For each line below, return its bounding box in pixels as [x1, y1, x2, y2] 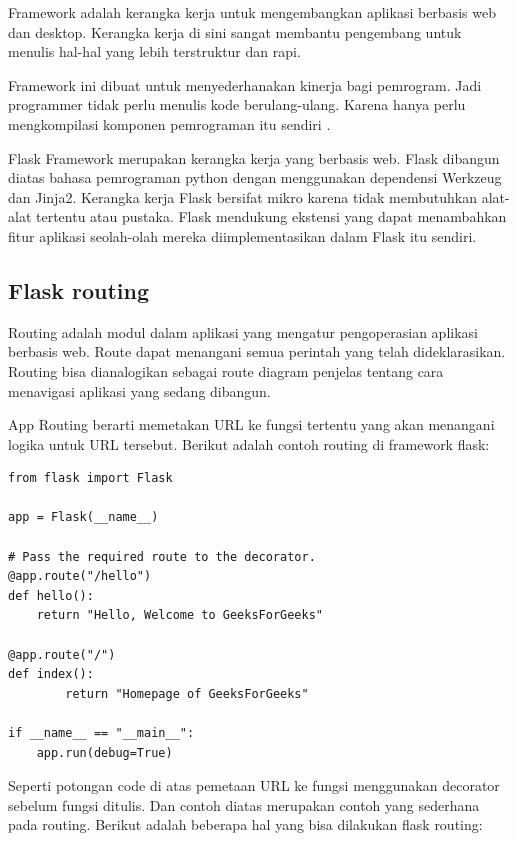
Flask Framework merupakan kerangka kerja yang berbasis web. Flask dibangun [8, 147, 500, 168]
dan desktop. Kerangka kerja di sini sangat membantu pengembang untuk [8, 21, 462, 42]
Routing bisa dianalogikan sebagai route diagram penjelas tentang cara [8, 360, 444, 381]
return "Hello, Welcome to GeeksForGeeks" [36, 608, 323, 623]
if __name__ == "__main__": [8, 726, 195, 741]
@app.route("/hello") [8, 569, 152, 584]
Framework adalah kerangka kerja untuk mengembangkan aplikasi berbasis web [8, 2, 496, 22]
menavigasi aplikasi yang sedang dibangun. [8, 380, 271, 401]
